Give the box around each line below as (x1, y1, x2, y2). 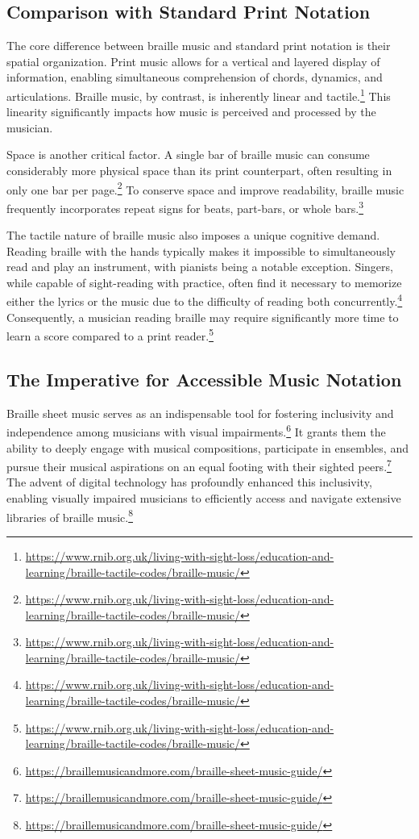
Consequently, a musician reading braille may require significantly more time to (6, 308, 399, 325)
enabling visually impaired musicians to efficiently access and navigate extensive (6, 490, 401, 507)
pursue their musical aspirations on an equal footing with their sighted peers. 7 (6, 456, 392, 474)
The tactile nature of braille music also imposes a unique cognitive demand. (6, 227, 380, 244)
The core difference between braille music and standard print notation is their (6, 37, 391, 54)
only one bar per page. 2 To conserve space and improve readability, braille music (6, 178, 404, 198)
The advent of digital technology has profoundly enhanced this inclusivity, (6, 474, 372, 490)
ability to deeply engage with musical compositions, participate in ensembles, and (6, 439, 409, 456)
